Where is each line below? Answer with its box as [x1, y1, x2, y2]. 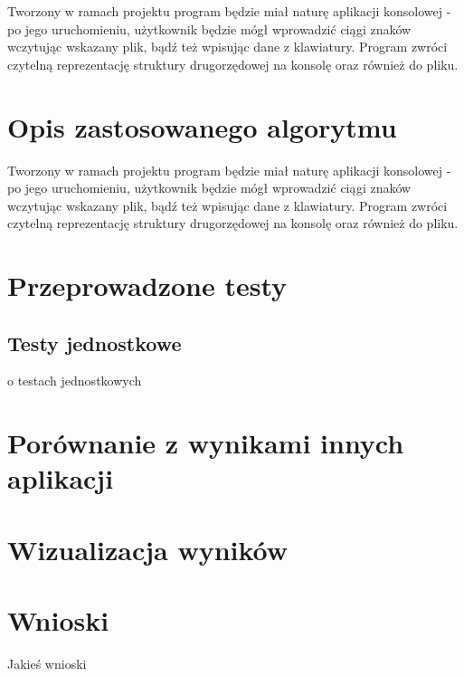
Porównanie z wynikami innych [7, 424, 404, 462]
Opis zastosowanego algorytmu [7, 108, 397, 145]
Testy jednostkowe [7, 328, 182, 357]
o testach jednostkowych [7, 371, 142, 390]
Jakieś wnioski [7, 654, 87, 673]
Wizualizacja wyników [7, 530, 289, 567]
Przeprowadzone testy [7, 267, 288, 304]
